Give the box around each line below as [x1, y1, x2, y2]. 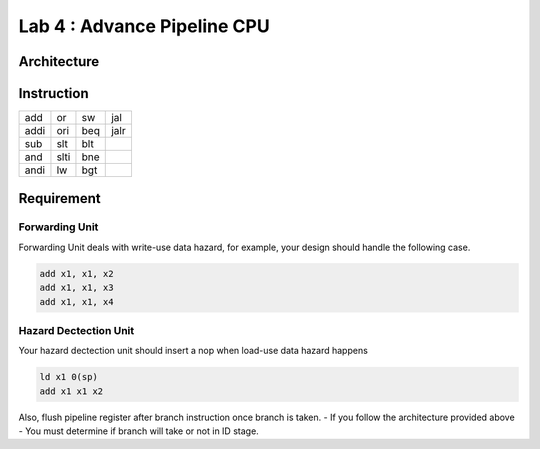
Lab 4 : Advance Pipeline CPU [18, 15, 270, 37]
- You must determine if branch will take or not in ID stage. [18, 425, 259, 437]
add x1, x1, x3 [39, 282, 114, 294]
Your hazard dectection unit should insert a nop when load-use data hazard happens [18, 345, 369, 357]
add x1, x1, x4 [39, 296, 114, 307]
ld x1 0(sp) [39, 371, 99, 383]
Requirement [18, 190, 102, 207]
